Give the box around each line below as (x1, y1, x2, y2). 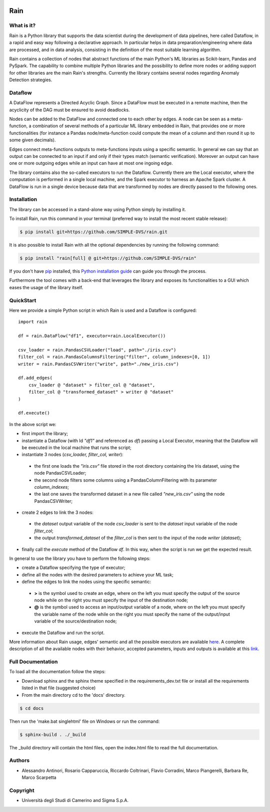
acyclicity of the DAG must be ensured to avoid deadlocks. (9, 107, 130, 113)
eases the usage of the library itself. (9, 284, 83, 290)
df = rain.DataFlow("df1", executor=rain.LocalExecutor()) (18, 333, 166, 339)
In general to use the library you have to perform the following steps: (9, 555, 151, 561)
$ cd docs (19, 705, 44, 711)
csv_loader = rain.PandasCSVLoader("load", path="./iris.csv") (18, 347, 176, 353)
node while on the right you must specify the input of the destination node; (34, 597, 188, 603)
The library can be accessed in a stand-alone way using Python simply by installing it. (9, 206, 186, 213)
